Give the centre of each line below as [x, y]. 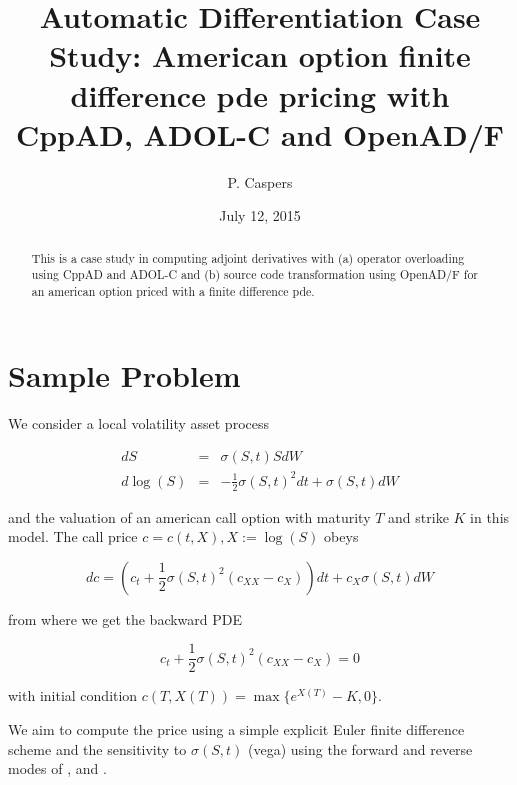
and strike [418, 516]
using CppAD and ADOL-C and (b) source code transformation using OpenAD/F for [254, 274]
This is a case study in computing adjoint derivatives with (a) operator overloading [248, 257]
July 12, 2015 [260, 215]
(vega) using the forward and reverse [360, 748]
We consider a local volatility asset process [138, 422]
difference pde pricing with [260, 94]
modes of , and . [57, 768]
